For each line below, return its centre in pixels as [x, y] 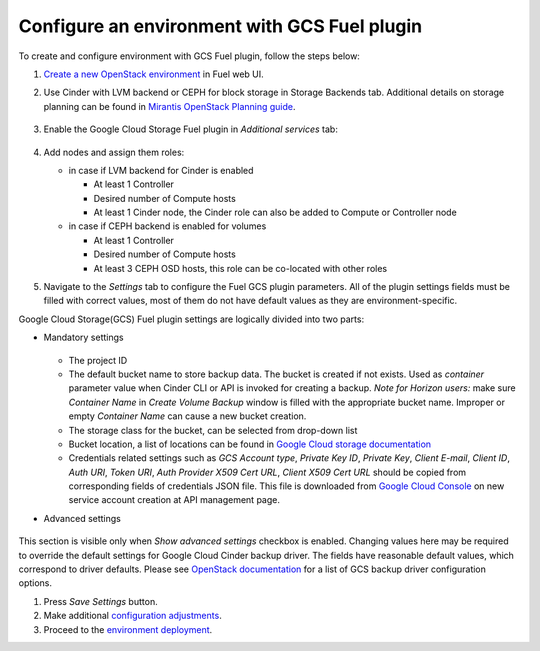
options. [35, 583]
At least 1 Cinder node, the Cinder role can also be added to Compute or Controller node [275, 212]
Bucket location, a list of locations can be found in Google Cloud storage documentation [250, 444]
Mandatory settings [83, 337]
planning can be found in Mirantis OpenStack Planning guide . [169, 106]
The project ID [98, 360]
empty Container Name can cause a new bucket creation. [187, 416]
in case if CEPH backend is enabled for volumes [167, 226]
